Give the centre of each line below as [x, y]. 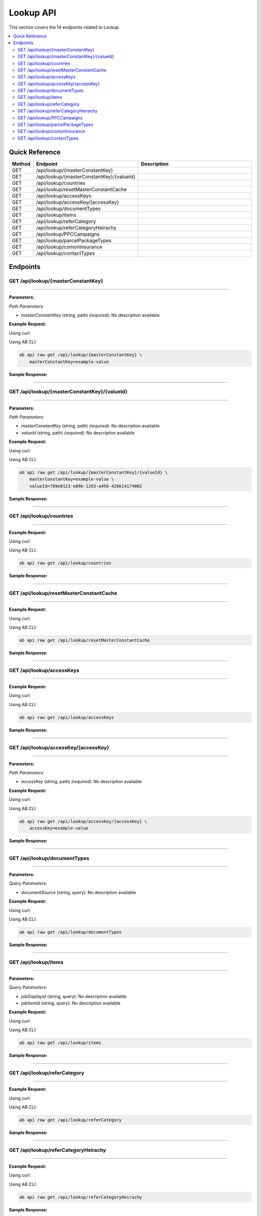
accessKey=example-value [59, 828]
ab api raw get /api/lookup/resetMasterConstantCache [84, 640]
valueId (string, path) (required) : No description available [78, 432]
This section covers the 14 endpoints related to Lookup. [65, 27]
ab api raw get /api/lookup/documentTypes [70, 932]
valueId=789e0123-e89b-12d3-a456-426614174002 [86, 486]
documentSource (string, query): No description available [79, 892]
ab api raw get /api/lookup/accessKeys [66, 717]
